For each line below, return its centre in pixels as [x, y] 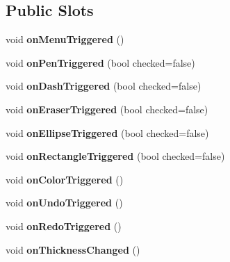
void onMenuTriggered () [65, 39]
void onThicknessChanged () [73, 249]
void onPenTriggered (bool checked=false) [100, 62]
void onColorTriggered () [65, 179]
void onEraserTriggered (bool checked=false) [107, 109]
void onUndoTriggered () [64, 203]
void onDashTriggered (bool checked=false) [104, 86]
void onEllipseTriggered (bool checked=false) [107, 132]
